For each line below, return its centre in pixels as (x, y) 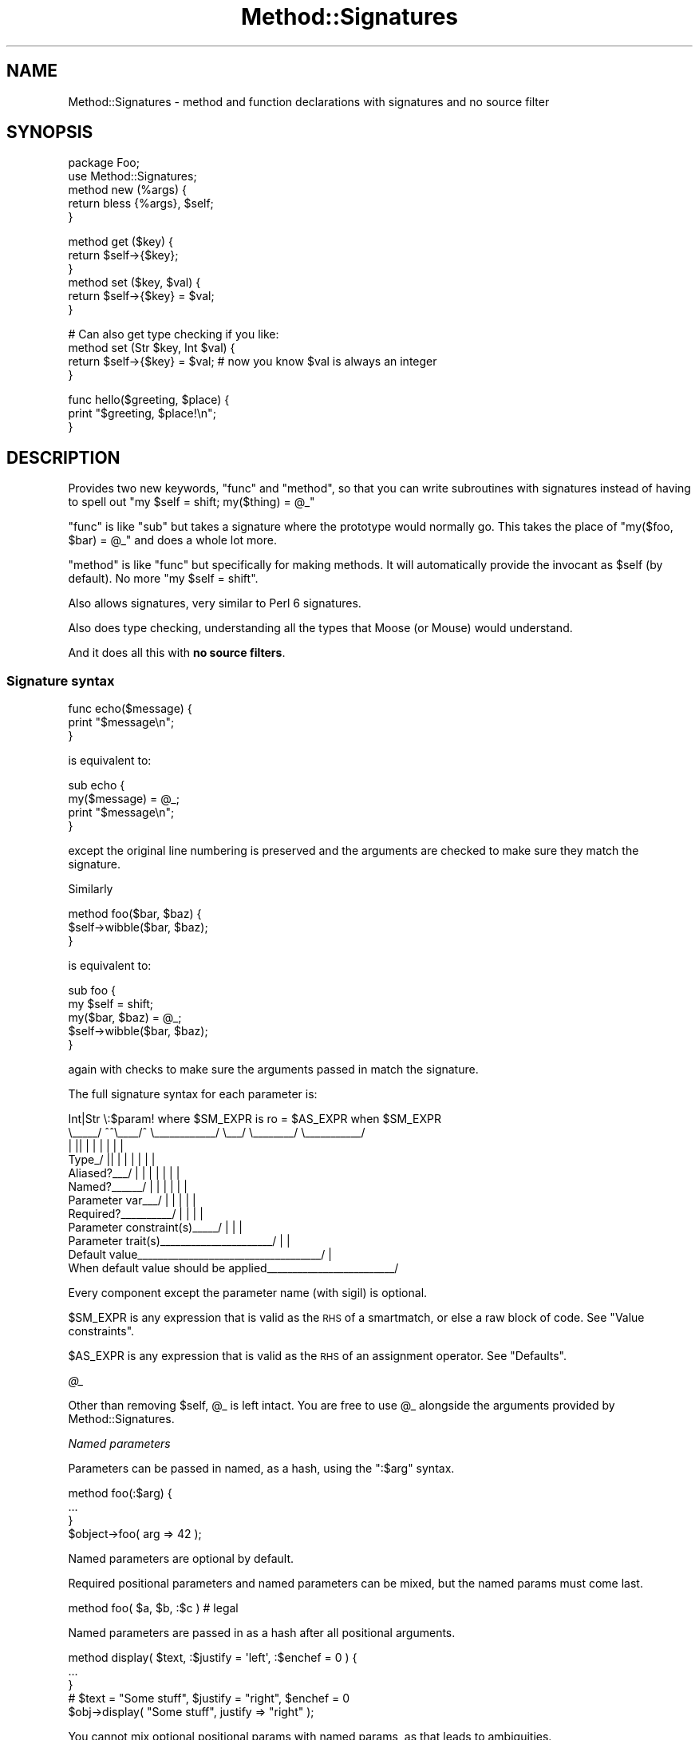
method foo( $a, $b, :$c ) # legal (153, 1608)
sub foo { (92, 991)
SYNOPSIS (50, 132)
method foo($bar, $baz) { (135, 914)
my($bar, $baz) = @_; (125, 1018)
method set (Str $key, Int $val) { (152, 348)
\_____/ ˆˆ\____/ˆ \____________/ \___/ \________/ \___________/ (217, 1133)
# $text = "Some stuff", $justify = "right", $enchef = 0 (209, 1698)
